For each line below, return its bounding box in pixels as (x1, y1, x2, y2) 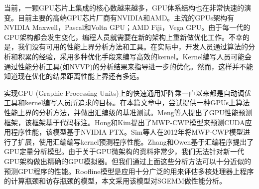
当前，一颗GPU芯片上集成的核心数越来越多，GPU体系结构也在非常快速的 (4, 2, 245, 12)
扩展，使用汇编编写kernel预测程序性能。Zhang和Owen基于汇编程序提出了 (17, 136, 254, 147)
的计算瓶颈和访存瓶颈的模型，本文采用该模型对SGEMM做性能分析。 (4, 176, 226, 186)
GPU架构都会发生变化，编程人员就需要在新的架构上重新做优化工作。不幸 (4, 31, 243, 42)
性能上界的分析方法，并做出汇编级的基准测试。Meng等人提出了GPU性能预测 (4, 107, 253, 117)
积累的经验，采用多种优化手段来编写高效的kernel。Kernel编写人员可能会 (17, 51, 252, 61)
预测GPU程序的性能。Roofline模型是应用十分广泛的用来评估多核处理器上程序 (4, 166, 254, 176)
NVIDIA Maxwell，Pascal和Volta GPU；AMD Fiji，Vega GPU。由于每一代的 (4, 22, 251, 32)
